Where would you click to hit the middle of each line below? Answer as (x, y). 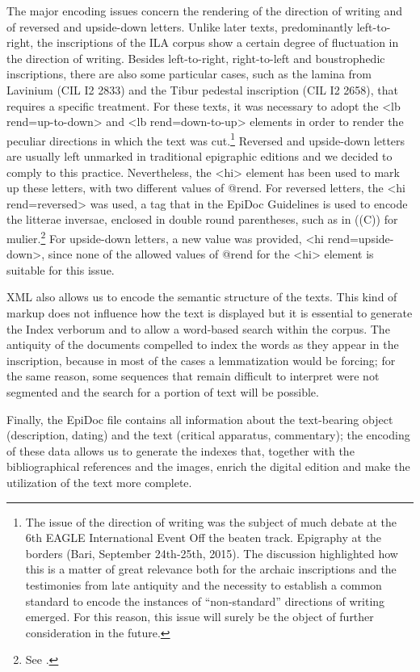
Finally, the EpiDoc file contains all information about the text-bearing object (200, 419)
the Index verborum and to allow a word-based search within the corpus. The (198, 328)
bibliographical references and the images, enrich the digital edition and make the (208, 466)
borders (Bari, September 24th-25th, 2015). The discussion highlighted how (212, 553)
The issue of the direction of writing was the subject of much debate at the (211, 521)
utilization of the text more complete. (99, 482)
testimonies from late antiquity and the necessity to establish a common (204, 584)
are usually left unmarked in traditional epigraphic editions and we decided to (199, 156)
